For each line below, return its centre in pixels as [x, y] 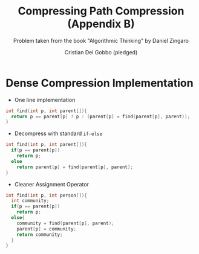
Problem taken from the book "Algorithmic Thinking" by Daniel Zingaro [101, 40]
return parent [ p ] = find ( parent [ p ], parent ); [75, 167]
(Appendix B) [101, 24]
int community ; [30, 201]
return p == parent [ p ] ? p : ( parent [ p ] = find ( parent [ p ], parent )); [101, 116]
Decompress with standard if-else [58, 133]
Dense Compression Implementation [100, 83]
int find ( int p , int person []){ [46, 195]
